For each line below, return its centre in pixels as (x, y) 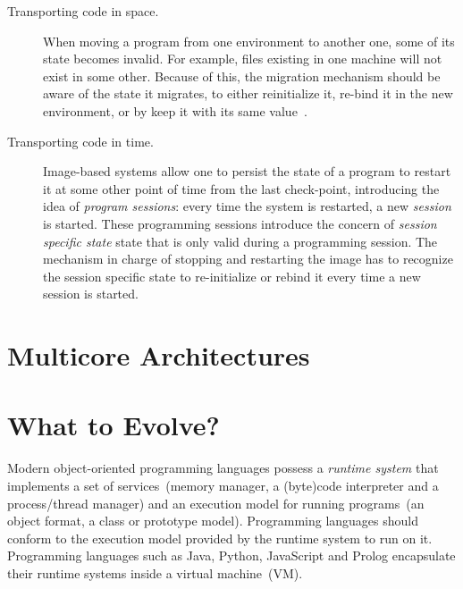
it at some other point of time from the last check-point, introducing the (241, 188)
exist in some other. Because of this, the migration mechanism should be (242, 76)
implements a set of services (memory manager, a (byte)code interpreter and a (223, 485)
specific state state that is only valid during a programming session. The (240, 241)
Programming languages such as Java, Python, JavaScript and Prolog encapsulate (231, 555)
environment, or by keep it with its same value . (175, 110)
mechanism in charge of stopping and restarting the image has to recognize (248, 259)
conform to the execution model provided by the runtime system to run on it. (220, 538)
